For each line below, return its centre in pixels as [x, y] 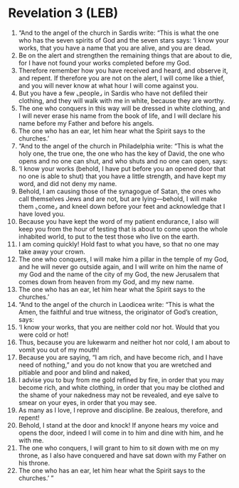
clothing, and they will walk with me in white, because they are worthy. [122, 100]
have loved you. [42, 214]
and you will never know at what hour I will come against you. [108, 85]
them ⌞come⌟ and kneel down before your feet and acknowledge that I [122, 206]
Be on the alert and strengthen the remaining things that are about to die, [125, 55]
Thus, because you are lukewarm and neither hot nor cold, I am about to [124, 342]
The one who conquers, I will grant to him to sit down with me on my [118, 448]
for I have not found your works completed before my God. [105, 63]
